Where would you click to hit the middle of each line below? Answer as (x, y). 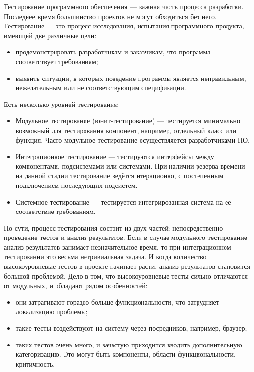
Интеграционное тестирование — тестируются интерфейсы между (115, 156)
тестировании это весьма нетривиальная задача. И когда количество (105, 256)
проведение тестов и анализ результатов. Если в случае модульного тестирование (126, 237)
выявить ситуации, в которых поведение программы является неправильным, (131, 78)
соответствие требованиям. (56, 211)
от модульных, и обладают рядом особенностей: (76, 285)
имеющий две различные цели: (50, 35)
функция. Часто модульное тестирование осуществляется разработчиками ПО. (132, 140)
